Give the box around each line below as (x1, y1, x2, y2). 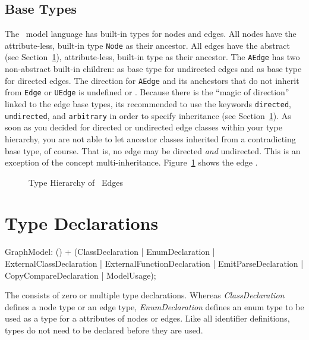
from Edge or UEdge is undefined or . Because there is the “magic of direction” (5, 86, 289, 98)
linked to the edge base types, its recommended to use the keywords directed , (5, 98, 291, 110)
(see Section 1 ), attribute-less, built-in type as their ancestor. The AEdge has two (5, 51, 300, 63)
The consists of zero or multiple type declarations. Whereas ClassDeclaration (5, 289, 285, 301)
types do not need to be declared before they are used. (5, 323, 203, 336)
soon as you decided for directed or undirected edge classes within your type (5, 121, 282, 133)
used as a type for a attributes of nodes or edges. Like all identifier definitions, (5, 312, 290, 325)
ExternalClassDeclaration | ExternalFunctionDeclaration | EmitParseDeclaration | (5, 257, 304, 270)
